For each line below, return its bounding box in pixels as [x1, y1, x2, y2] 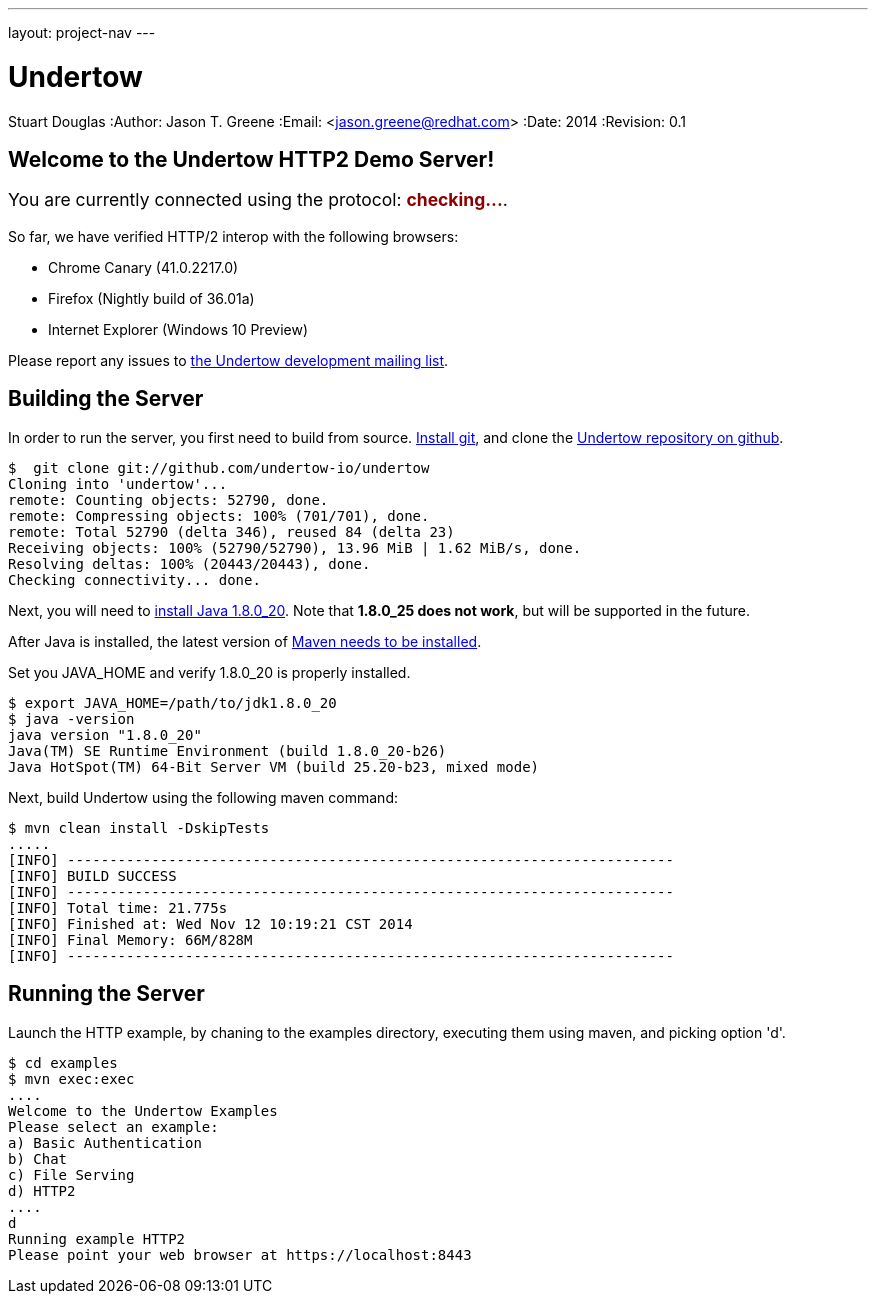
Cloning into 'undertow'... [8, 475, 228, 492]
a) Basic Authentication [8, 1134, 202, 1151]
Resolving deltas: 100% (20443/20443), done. [8, 555, 371, 572]
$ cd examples [8, 1054, 118, 1071]
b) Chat [8, 1150, 68, 1167]
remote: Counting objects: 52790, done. [8, 491, 329, 508]
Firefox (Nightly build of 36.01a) [48, 289, 255, 307]
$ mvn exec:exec [8, 1070, 135, 1087]
